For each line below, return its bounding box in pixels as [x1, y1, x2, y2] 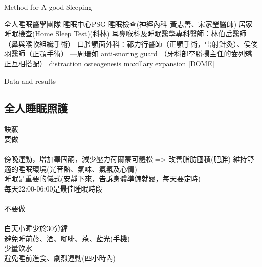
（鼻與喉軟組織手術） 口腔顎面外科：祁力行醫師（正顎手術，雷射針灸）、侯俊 [4, 38, 258, 49]
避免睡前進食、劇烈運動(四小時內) [4, 253, 116, 263]
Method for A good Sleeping [4, 2, 92, 12]
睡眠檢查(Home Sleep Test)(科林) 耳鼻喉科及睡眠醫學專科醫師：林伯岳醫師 [4, 28, 247, 39]
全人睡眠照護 [4, 100, 68, 116]
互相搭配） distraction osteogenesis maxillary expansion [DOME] [11, 58, 214, 68]
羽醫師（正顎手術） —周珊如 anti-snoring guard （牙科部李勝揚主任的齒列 [4, 48, 245, 59]
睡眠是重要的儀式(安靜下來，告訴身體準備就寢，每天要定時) [4, 173, 201, 184]
